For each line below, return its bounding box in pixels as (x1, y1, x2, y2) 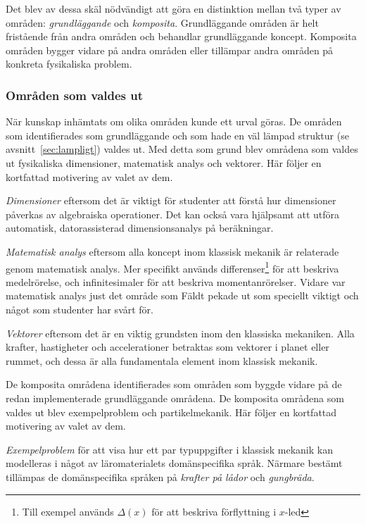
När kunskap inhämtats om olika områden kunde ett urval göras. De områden (6, 114, 342, 129)
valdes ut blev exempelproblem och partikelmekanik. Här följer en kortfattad (6, 404, 337, 419)
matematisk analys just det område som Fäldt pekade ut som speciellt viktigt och (6, 288, 359, 303)
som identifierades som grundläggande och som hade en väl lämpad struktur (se (6, 127, 349, 142)
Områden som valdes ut (6, 86, 144, 104)
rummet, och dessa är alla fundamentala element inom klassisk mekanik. (6, 353, 318, 368)
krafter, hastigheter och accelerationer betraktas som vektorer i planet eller (6, 339, 329, 354)
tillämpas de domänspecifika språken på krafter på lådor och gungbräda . (6, 469, 315, 484)
